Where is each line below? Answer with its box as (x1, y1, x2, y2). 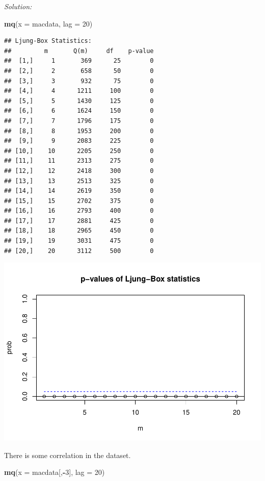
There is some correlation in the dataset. (4, 449, 131, 460)
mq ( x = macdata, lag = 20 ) (4, 18, 93, 29)
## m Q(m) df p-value (4, 47, 154, 55)
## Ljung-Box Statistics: (4, 37, 92, 45)
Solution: (4, 1, 32, 11)
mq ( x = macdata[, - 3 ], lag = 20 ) (4, 467, 105, 477)
